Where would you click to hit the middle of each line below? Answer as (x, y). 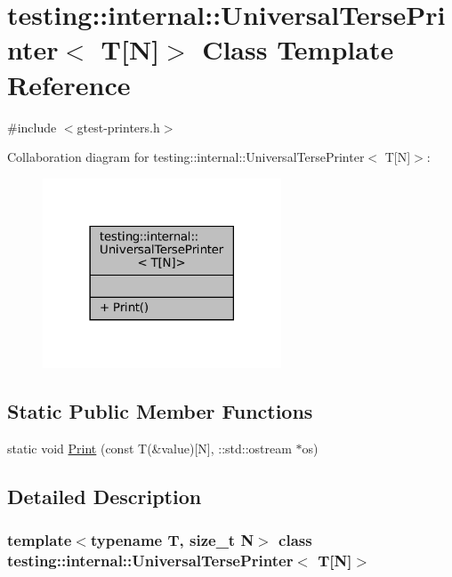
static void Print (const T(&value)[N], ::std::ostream (149, 449)
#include (32, 127)
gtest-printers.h (118, 127)
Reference (69, 84)
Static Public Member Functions (160, 411)
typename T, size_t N (172, 540)
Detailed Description (105, 497)
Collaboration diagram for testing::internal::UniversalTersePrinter (186, 157)
